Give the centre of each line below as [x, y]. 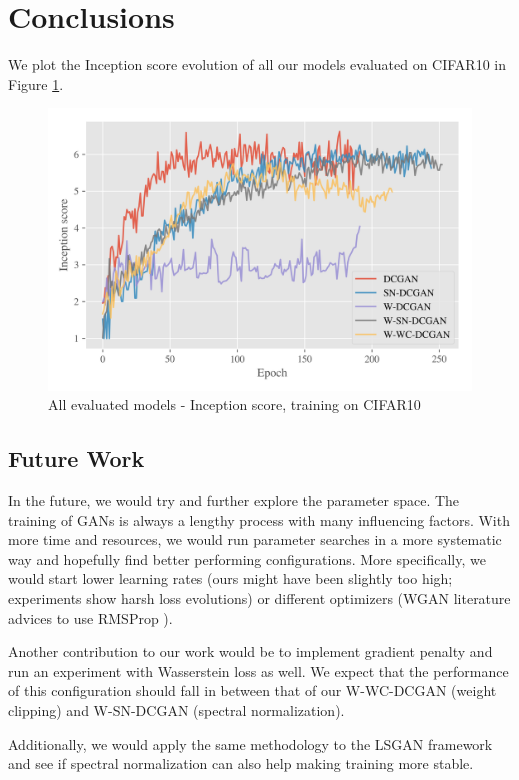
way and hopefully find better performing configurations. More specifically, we [247, 558]
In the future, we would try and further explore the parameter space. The [234, 500]
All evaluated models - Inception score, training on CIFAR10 [234, 404]
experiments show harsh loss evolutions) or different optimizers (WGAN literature [259, 598]
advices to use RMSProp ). [90, 617]
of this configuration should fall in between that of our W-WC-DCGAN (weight [252, 690]
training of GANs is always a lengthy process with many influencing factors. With [259, 519]
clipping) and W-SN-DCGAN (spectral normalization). [176, 710]
